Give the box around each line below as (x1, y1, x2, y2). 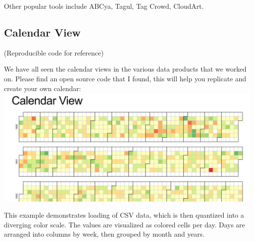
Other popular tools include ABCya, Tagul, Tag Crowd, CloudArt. (4, 1, 204, 11)
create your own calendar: (4, 83, 81, 93)
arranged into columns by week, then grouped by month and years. (4, 229, 205, 239)
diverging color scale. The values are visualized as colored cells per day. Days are (4, 219, 245, 229)
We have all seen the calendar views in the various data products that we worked (4, 64, 247, 74)
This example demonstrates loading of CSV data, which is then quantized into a (4, 210, 244, 220)
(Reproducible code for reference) (4, 47, 104, 57)
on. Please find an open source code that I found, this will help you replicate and (4, 73, 246, 83)
